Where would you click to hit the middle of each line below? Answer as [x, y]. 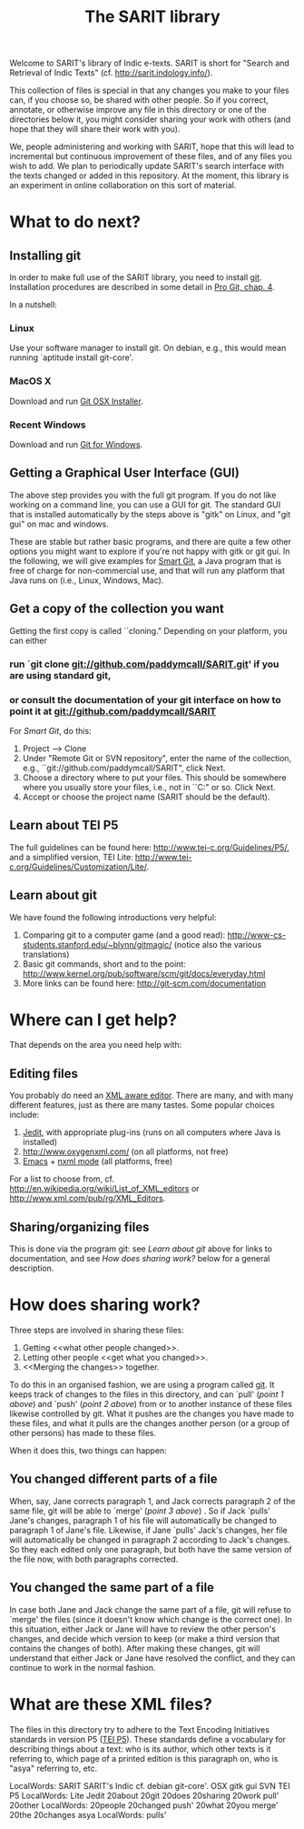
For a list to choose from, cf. [62, 1179]
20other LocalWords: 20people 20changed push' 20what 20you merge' [144, 1805]
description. [32, 1268]
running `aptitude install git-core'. [72, 357]
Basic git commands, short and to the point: [104, 964]
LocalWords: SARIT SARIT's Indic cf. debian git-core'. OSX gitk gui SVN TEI [150, 1785]
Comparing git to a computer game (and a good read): [124, 935]
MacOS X [30, 381]
